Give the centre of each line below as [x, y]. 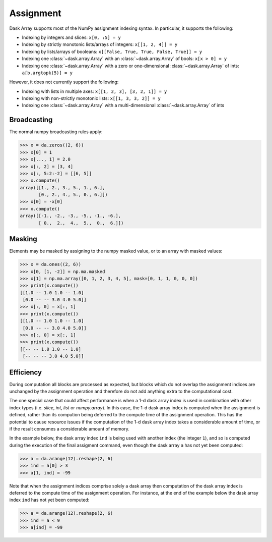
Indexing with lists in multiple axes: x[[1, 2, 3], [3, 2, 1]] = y [94, 91]
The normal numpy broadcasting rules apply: [56, 132]
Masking [23, 239]
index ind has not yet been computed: [49, 500]
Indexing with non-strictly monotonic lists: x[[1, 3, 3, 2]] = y [91, 98]
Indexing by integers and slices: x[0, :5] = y [71, 37]
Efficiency [26, 372]
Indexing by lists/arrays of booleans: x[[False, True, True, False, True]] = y [112, 51]
